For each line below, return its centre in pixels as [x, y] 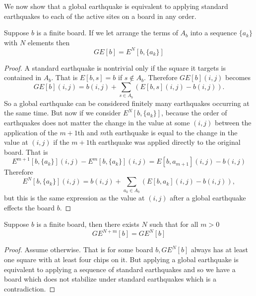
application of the [31, 132]
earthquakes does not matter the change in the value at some [97, 122]
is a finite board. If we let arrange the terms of [107, 33]
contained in [23, 77]
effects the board [29, 207]
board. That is [26, 151]
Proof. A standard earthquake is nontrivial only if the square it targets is [115, 67]
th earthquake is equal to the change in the [172, 132]
